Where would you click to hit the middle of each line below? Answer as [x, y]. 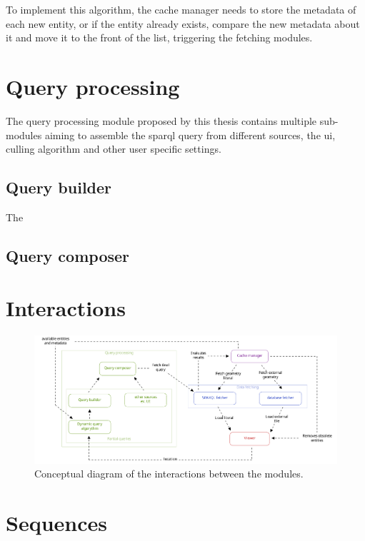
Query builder [59, 187]
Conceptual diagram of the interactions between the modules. [169, 474]
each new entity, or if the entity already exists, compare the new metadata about [183, 23]
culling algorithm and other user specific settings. [114, 149]
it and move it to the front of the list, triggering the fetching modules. [159, 37]
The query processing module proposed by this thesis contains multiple [161, 120]
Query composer [68, 255]
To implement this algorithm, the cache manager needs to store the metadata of [181, 9]
